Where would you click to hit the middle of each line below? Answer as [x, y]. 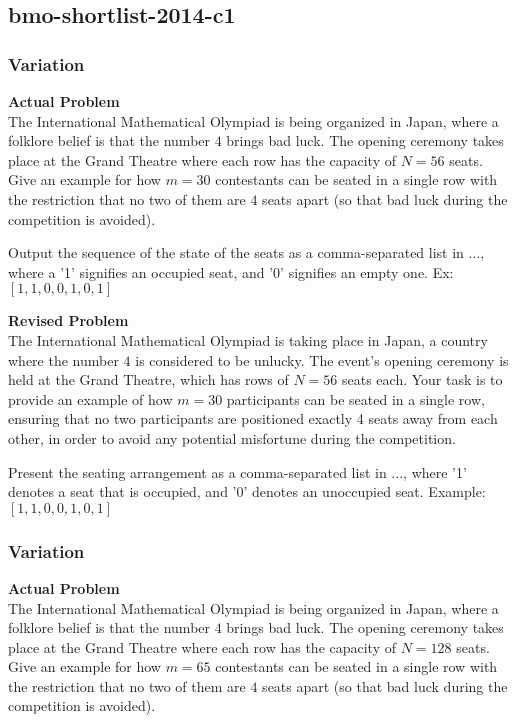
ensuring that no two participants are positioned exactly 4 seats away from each [253, 418]
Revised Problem [68, 320]
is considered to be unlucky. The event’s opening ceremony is [322, 359]
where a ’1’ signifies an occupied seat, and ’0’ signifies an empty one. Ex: [231, 271]
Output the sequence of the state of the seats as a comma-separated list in [236, 252]
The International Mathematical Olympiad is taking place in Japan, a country [248, 339]
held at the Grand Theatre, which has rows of [148, 379]
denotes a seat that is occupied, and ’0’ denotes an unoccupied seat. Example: [247, 491]
